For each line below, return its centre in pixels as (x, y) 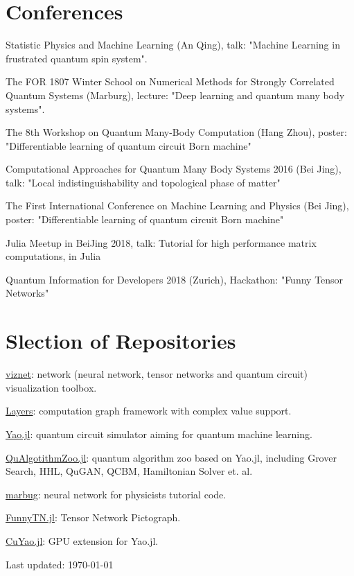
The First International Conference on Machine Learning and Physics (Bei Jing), (177, 206)
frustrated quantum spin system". (77, 58)
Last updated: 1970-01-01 (60, 564)
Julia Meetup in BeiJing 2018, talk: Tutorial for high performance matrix (161, 242)
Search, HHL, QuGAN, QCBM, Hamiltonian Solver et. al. (129, 471)
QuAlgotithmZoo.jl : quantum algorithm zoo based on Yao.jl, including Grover (171, 457)
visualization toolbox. (51, 387)
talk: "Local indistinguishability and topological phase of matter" (143, 182)
